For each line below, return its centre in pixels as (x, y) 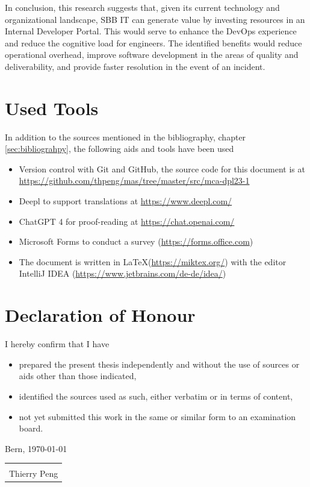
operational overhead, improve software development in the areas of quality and (152, 55)
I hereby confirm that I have (57, 344)
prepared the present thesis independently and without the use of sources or (159, 364)
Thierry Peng (34, 473)
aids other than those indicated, (78, 376)
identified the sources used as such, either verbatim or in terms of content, (156, 396)
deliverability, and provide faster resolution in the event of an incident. (135, 66)
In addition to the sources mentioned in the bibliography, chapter (126, 137)
